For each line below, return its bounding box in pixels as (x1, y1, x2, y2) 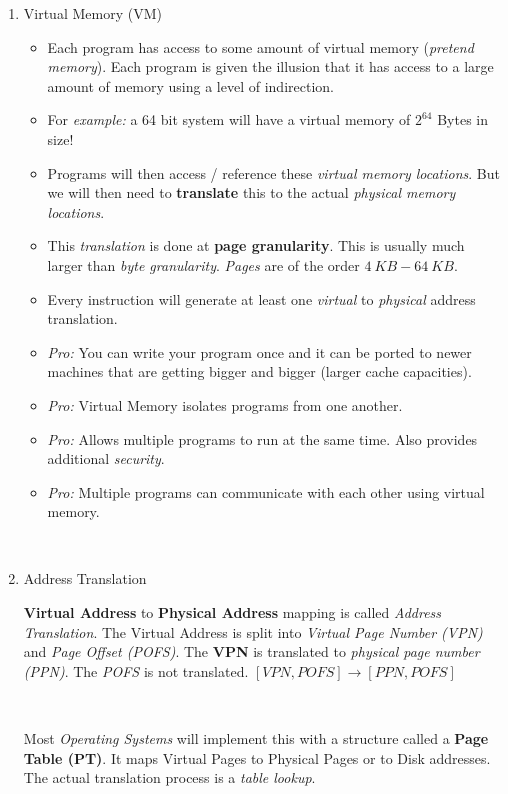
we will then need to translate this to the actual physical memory (47, 182, 456, 203)
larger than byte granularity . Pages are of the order (47, 254, 360, 275)
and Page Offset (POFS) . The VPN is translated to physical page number (23, 641, 480, 662)
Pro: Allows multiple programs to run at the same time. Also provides (47, 428, 478, 449)
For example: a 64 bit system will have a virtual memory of (47, 109, 411, 130)
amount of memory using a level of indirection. (47, 75, 334, 96)
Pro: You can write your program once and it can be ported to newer (47, 341, 472, 362)
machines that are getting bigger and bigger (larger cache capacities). (47, 361, 472, 382)
